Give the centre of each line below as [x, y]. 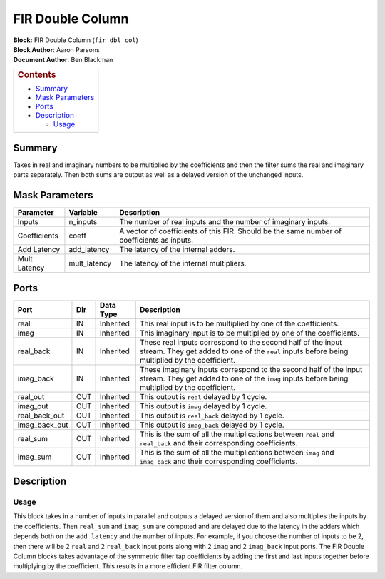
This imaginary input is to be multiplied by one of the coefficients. [250, 333]
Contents [37, 74]
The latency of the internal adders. [177, 250]
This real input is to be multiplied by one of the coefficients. [239, 323]
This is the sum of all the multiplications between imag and [237, 452]
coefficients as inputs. [156, 241]
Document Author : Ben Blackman [63, 60]
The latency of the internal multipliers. [183, 263]
